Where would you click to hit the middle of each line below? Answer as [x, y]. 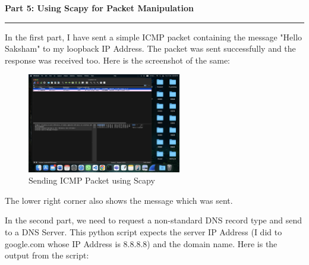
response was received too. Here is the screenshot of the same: [117, 60]
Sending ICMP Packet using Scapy [92, 180]
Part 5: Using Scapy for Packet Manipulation [99, 8]
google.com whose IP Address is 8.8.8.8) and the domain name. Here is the [141, 243]
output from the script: [47, 255]
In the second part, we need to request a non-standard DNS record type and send [154, 220]
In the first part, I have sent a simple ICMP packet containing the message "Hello [154, 37]
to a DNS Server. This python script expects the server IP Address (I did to [144, 231]
